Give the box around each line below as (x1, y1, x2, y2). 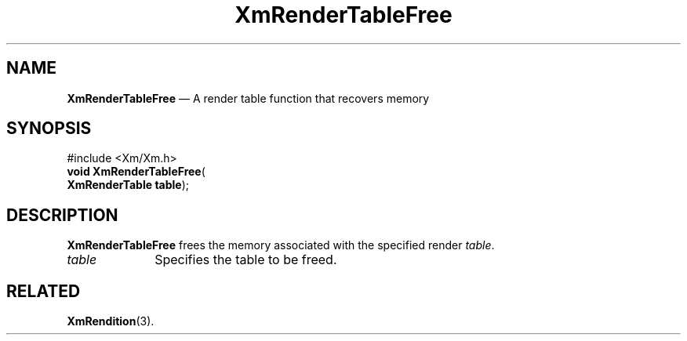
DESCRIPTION (6, 205, 118, 225)
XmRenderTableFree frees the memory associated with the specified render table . (67, 238, 495, 252)
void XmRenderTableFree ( (67, 165, 205, 179)
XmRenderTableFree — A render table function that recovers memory (67, 91, 430, 105)
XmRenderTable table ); (67, 178, 190, 192)
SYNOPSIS (6, 118, 92, 139)
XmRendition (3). (67, 314, 154, 328)
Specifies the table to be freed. (154, 252, 337, 268)
